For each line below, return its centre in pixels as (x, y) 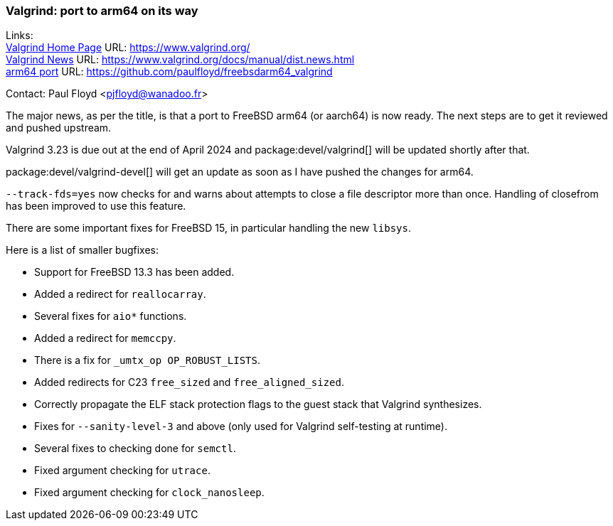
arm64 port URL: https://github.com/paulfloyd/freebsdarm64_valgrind (169, 72)
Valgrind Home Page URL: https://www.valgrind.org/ (128, 48)
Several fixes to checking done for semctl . (135, 449)
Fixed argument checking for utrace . (122, 471)
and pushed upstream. (59, 128)
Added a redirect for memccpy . (105, 338)
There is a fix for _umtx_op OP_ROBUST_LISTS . (148, 360)
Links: (20, 36)
